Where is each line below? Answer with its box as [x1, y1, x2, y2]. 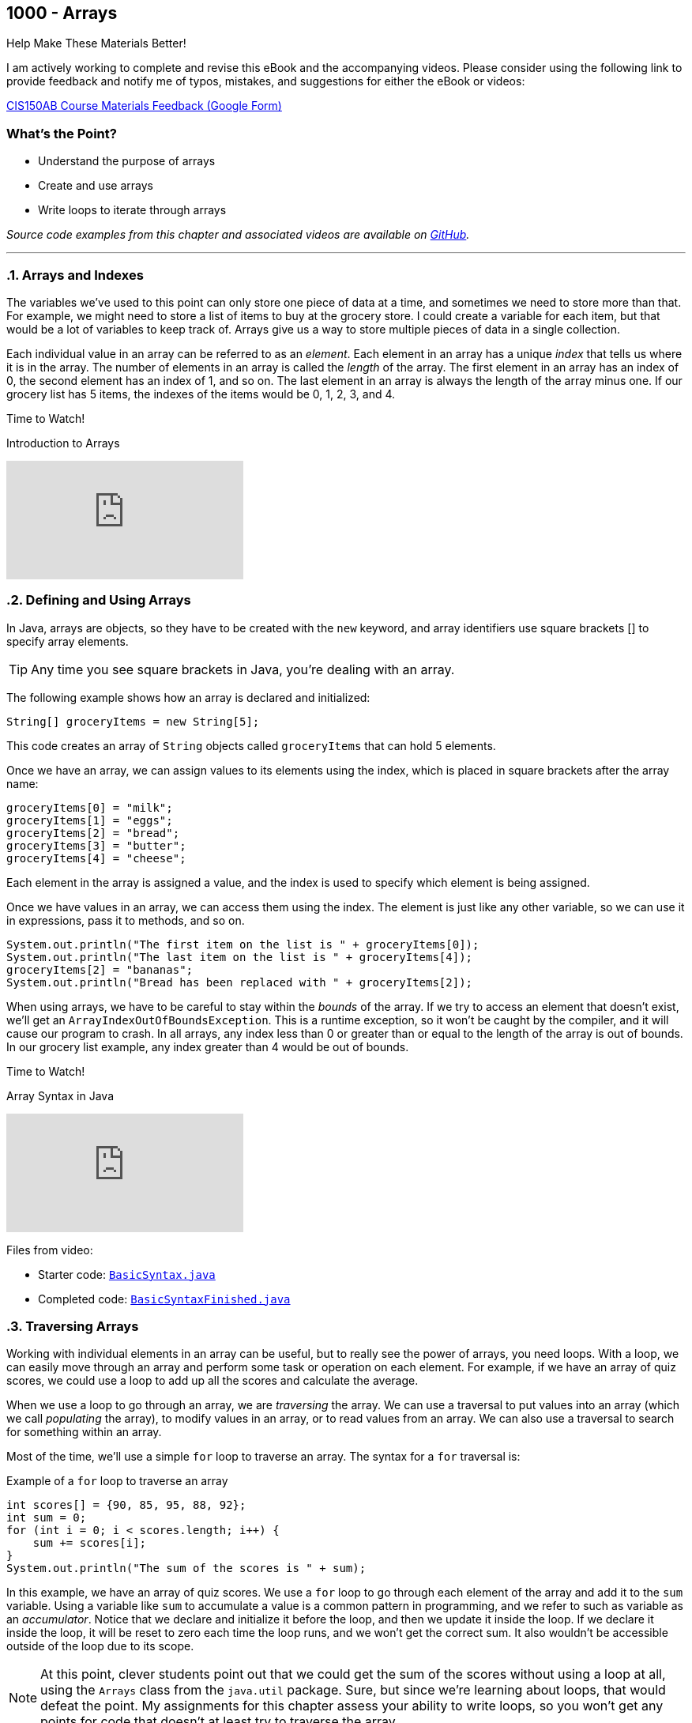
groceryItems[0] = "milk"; [6, 801, 173, 814]
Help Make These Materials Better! [6, 36, 186, 51]
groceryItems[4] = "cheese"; [6, 851, 186, 865]
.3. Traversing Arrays [6, 1318, 139, 1335]
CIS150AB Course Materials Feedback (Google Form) [6, 99, 282, 113]
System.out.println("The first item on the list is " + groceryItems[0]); [6, 937, 480, 951]
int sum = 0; [6, 1511, 87, 1525]
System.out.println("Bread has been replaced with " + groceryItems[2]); [6, 975, 473, 989]
